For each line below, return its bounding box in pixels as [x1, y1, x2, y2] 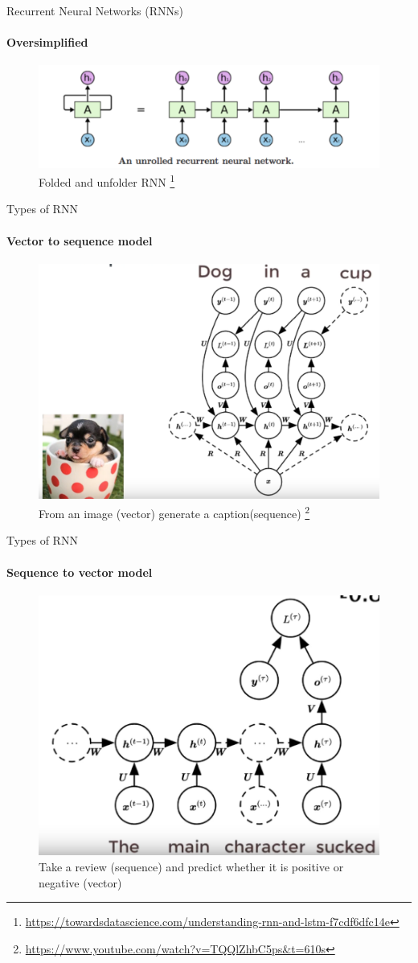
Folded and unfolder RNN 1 [39, 171, 175, 190]
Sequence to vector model [6, 563, 153, 580]
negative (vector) [39, 874, 122, 891]
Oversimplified [6, 34, 88, 51]
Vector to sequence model [6, 232, 153, 249]
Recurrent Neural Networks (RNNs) [6, 2, 184, 19]
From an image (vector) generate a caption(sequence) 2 [39, 503, 310, 521]
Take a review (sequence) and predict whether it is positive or [39, 858, 344, 875]
